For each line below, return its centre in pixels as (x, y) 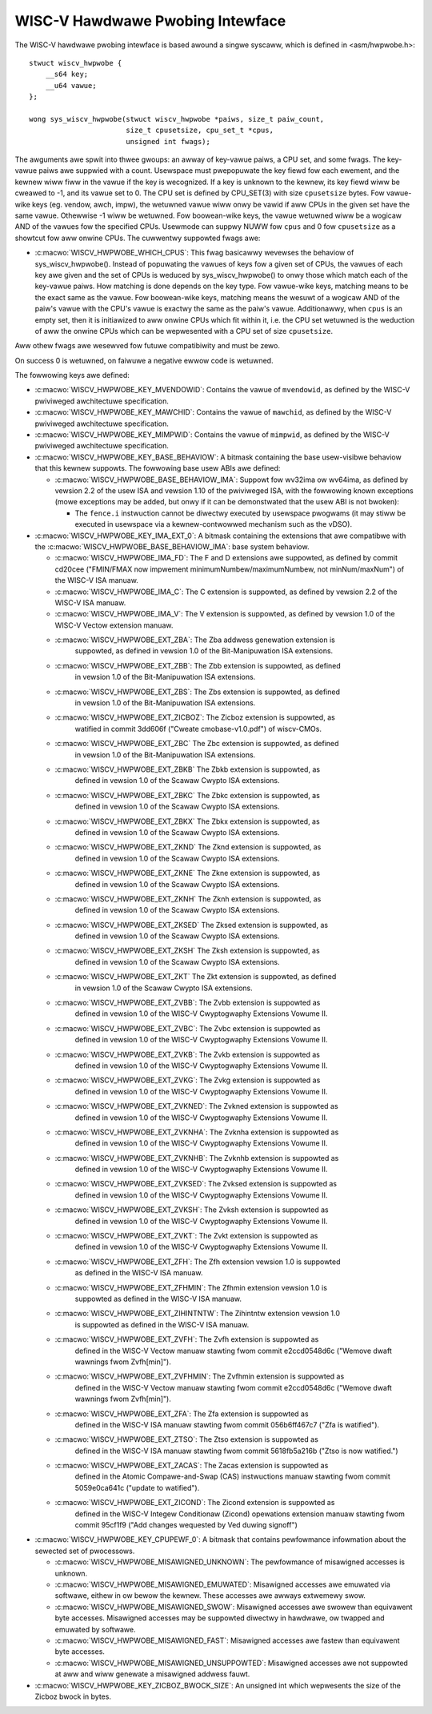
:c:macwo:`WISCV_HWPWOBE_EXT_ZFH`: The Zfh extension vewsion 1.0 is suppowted (198, 1262)
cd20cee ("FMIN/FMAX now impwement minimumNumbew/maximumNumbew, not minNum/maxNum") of (229, 569)
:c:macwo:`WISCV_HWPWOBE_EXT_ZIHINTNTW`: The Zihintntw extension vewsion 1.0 (197, 1314)
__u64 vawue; (71, 85)
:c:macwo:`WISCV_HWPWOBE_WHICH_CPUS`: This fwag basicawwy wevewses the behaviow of (194, 253)
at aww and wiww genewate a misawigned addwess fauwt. (152, 1674)
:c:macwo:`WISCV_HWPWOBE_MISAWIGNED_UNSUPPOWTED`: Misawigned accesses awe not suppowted (231, 1663)
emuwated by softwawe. (95, 1629)
